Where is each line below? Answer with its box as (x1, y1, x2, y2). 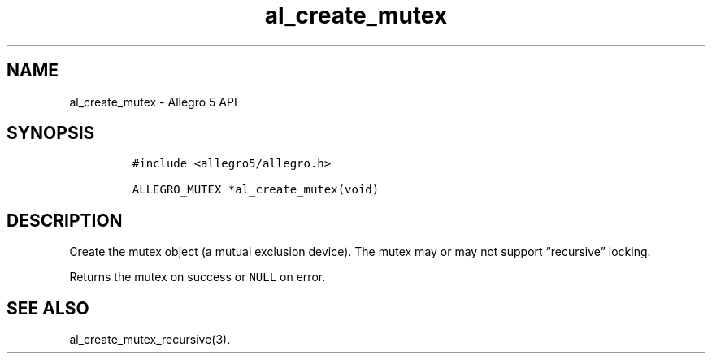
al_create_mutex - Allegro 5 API (69, 94, 237, 109)
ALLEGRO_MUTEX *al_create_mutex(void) (132, 183, 380, 197)
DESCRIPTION (7, 210, 123, 231)
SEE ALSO (7, 297, 89, 319)
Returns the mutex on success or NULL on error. (69, 270, 326, 284)
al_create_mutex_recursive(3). (69, 332, 231, 347)
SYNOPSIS (7, 123, 95, 144)
